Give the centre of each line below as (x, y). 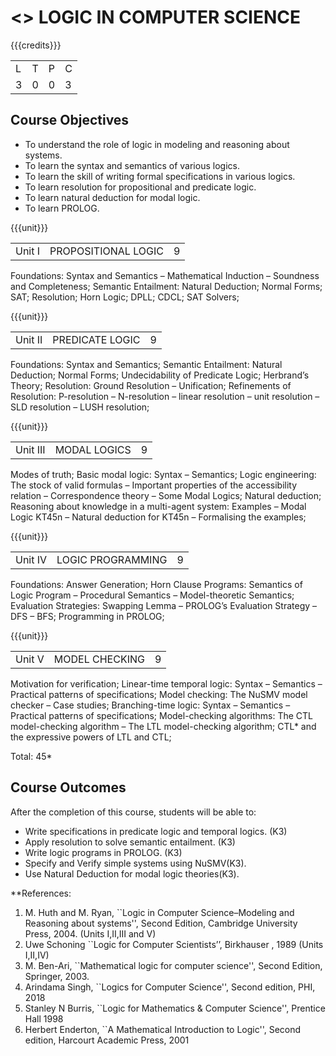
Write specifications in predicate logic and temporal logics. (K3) (156, 831)
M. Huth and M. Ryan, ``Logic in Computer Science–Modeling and (159, 912)
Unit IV (31, 559)
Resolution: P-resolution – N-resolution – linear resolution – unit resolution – (165, 396)
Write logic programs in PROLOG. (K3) (103, 852)
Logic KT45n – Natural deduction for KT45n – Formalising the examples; (158, 517)
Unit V (30, 659)
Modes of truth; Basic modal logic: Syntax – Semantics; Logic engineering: (163, 474)
